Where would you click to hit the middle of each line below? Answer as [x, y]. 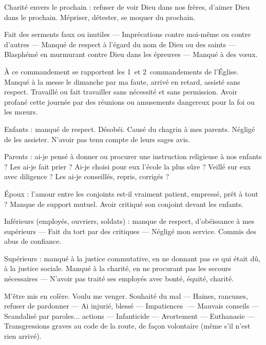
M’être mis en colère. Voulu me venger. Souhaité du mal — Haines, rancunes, [126, 295]
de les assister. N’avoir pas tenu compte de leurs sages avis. [97, 139]
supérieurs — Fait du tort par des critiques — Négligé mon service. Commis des [130, 231]
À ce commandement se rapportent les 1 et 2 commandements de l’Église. [121, 71]
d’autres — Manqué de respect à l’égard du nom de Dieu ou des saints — [120, 44]
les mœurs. [21, 112]
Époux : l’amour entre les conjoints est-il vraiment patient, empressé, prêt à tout [131, 193]
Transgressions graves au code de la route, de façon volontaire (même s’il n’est [127, 326]
